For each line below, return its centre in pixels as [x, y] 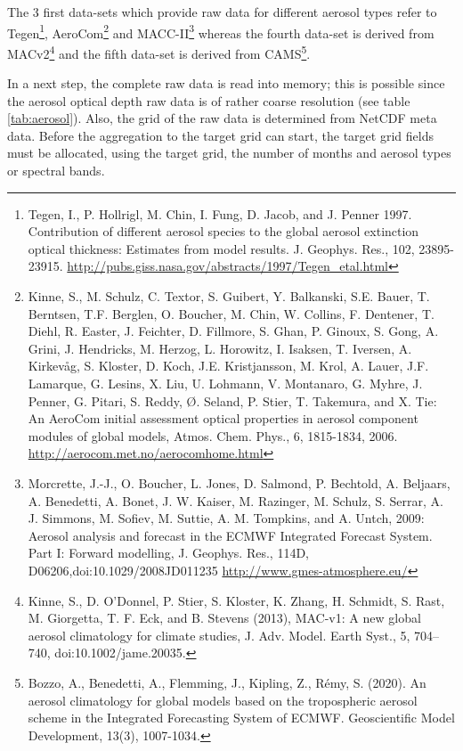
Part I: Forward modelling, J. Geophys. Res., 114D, [168, 553]
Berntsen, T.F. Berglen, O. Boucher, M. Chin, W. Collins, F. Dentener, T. [231, 313]
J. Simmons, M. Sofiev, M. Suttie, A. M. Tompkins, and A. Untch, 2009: [226, 518]
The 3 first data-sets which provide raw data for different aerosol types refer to [222, 12]
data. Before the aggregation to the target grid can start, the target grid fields [220, 135]
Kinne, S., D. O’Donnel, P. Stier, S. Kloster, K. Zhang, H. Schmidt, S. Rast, [236, 600]
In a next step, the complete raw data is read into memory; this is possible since [226, 83]
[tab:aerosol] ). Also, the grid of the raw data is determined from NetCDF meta [222, 118]
